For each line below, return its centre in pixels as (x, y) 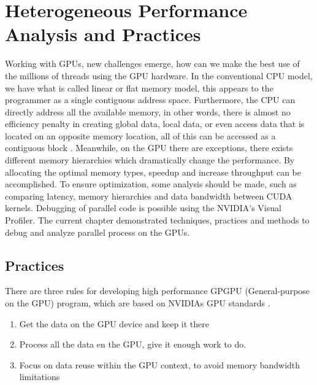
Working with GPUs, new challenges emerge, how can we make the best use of (152, 64)
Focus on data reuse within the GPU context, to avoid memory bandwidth (160, 364)
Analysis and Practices (103, 34)
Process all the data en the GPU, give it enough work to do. (133, 344)
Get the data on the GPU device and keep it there (114, 323)
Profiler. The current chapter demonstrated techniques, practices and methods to (157, 220)
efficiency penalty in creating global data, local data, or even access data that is (155, 124)
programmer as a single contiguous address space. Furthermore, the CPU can (150, 100)
